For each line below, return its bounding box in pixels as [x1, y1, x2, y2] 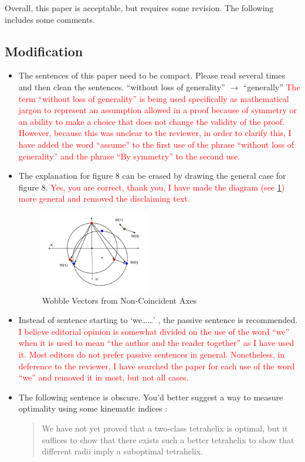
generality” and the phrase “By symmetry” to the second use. [18, 150, 240, 162]
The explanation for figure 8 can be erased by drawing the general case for [18, 169, 286, 182]
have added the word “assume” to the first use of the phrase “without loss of [18, 138, 294, 150]
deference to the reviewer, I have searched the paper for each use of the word [18, 359, 295, 372]
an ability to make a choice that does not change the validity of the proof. [18, 115, 284, 127]
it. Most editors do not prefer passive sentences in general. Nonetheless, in [18, 348, 285, 360]
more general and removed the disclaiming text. [18, 192, 190, 205]
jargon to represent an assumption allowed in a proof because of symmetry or [18, 104, 297, 116]
